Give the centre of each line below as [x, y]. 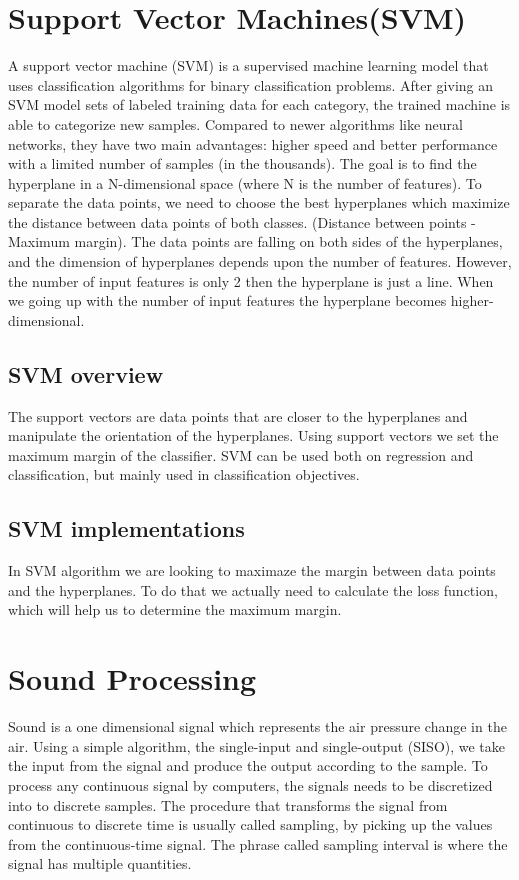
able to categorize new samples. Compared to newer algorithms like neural [235, 123]
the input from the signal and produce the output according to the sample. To [248, 765]
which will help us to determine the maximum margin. [175, 609]
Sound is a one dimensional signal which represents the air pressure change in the [257, 726]
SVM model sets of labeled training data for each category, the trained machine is [259, 104]
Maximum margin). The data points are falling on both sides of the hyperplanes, [255, 241]
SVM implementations [126, 528]
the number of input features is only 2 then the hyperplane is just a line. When [251, 280]
